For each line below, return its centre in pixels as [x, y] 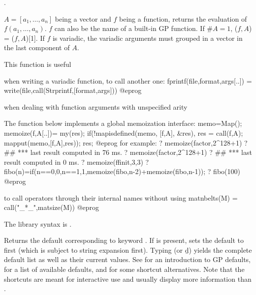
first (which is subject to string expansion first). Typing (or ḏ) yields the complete [128, 250]
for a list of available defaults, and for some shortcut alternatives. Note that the [124, 269]
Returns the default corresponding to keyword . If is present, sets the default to [124, 240]
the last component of [37, 47]
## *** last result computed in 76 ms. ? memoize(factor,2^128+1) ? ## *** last [128, 152]
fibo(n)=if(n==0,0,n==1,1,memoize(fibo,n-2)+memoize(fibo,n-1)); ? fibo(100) [122, 171]
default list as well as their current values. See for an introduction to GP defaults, [128, 259]
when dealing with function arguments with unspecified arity [96, 106]
